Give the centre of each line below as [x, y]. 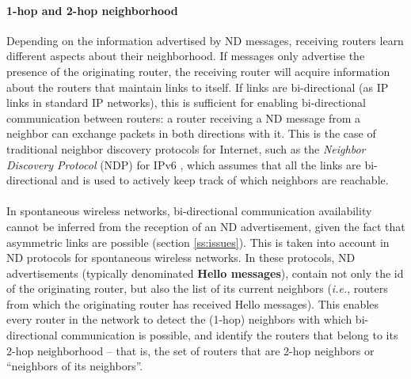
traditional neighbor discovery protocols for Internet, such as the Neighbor [186, 148]
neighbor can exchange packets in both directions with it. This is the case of [191, 133]
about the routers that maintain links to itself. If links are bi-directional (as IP [198, 87]
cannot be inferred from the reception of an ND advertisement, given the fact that [206, 226]
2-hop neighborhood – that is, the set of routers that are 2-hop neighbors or [190, 350]
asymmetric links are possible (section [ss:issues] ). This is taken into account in [198, 242]
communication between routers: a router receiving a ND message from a [184, 117]
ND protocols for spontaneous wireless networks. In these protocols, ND [181, 258]
